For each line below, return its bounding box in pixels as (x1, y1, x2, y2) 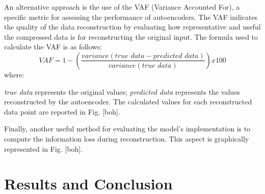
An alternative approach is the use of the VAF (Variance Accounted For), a (4, 2, 240, 12)
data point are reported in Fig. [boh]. (4, 106, 120, 117)
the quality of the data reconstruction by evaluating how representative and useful (4, 21, 261, 32)
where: (4, 69, 24, 79)
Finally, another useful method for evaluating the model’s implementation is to (4, 123, 251, 134)
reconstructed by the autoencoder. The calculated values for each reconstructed (4, 96, 252, 107)
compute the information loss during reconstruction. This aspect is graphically (4, 133, 249, 144)
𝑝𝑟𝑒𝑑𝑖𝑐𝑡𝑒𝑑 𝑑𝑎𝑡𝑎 (153, 52, 199, 60)
